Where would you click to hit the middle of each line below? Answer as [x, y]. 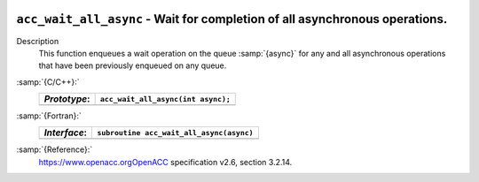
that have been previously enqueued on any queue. [133, 65]
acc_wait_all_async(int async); [165, 99]
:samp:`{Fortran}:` [49, 116]
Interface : [66, 133]
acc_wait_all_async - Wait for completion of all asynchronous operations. [232, 19]
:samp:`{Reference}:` [55, 149]
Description [38, 41]
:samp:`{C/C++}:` [48, 82]
